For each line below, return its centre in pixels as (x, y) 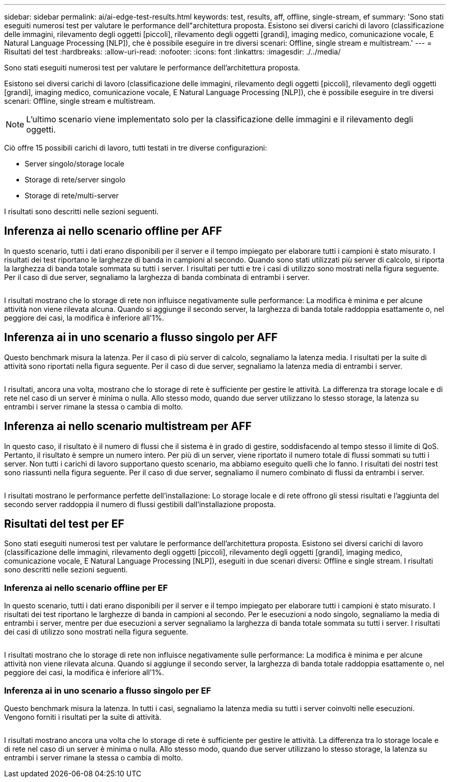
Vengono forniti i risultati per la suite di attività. (83, 717)
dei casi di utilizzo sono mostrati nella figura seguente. (96, 632)
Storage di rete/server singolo (75, 180)
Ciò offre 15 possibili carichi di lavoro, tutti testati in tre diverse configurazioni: (136, 148)
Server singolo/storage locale (74, 164)
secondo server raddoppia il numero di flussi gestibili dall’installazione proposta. (140, 504)
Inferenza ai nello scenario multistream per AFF (128, 426)
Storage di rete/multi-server (72, 195)
